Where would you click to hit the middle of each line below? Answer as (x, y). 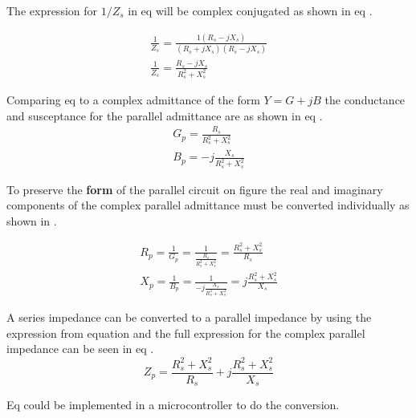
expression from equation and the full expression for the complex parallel (186, 333)
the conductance (365, 100)
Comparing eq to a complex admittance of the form (133, 100)
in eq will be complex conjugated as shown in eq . (250, 10)
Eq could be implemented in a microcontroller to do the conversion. (173, 405)
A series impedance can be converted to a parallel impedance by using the (189, 317)
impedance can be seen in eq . (80, 349)
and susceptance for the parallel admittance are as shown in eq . (165, 115)
